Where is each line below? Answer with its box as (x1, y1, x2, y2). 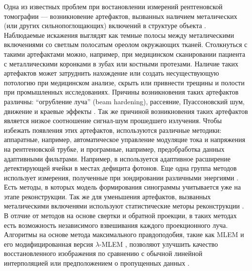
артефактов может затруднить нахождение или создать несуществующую (4, 68, 219, 78)
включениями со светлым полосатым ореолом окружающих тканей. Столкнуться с (4, 39, 248, 49)
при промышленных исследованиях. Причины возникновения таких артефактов (4, 87, 239, 97)
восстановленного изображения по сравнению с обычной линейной (4, 248, 202, 258)
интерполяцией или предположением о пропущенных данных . (4, 258, 190, 268)
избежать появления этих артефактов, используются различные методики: (4, 125, 221, 135)
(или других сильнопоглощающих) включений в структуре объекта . (4, 20, 206, 31)
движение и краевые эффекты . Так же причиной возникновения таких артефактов (4, 106, 248, 116)
